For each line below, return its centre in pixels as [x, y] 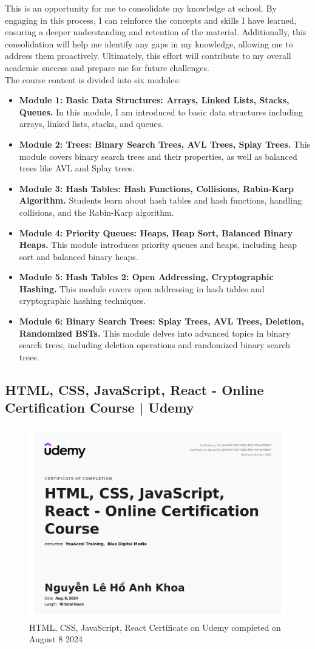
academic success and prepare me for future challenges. [107, 67]
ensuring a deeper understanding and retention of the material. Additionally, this [156, 32]
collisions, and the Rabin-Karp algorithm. [97, 212]
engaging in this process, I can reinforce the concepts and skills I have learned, [151, 20]
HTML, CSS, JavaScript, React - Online [134, 389]
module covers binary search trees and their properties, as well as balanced [158, 156]
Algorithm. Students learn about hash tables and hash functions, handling [160, 200]
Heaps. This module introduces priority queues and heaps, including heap [158, 245]
